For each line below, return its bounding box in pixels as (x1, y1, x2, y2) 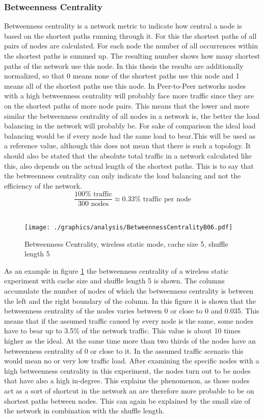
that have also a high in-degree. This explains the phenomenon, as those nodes (4, 375, 250, 386)
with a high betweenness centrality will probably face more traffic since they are (4, 90, 254, 101)
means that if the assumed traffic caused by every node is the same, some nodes (4, 315, 254, 326)
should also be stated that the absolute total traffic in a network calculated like (4, 150, 252, 161)
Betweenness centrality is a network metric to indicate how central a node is (4, 20, 242, 31)
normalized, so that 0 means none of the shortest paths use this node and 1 (4, 70, 240, 81)
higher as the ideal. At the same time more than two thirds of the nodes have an (4, 335, 256, 346)
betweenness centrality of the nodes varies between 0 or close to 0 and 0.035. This (4, 305, 259, 316)
